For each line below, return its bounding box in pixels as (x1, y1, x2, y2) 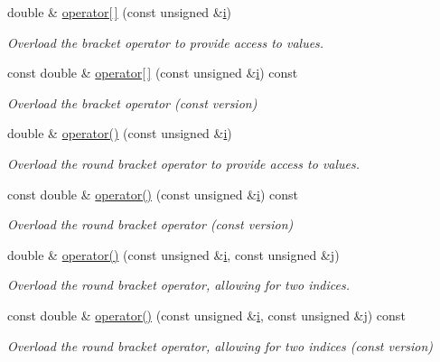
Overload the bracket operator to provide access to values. (7, 32, 324, 51)
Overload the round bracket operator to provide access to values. (7, 153, 360, 172)
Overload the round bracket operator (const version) (7, 215, 294, 234)
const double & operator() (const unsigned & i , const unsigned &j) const (7, 305, 406, 324)
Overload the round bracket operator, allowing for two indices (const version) (7, 336, 434, 355)
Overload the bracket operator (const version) (7, 93, 257, 112)
